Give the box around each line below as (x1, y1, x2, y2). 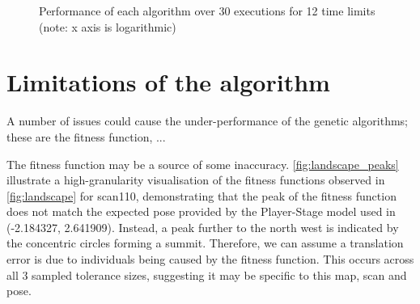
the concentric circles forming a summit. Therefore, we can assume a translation (6, 234, 404, 251)
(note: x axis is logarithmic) (39, 18, 176, 35)
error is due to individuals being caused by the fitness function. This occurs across (6, 251, 414, 268)
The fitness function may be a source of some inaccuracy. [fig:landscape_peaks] (6, 155, 399, 172)
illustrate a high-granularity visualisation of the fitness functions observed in (6, 171, 385, 188)
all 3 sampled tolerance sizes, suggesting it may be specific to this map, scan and (6, 266, 407, 283)
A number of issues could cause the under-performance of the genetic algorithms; (6, 112, 409, 129)
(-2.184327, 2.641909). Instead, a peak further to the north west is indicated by (6, 218, 399, 235)
